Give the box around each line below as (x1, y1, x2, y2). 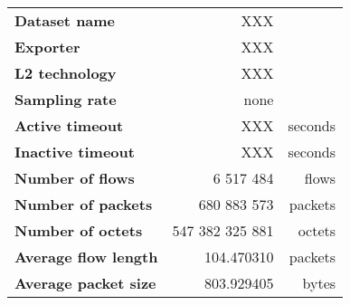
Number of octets (14, 220, 143, 241)
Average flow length (14, 246, 158, 267)
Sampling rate (14, 89, 117, 110)
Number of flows (14, 167, 135, 188)
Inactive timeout (14, 141, 135, 162)
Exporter (14, 36, 80, 57)
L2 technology (14, 62, 117, 83)
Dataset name (14, 10, 116, 31)
